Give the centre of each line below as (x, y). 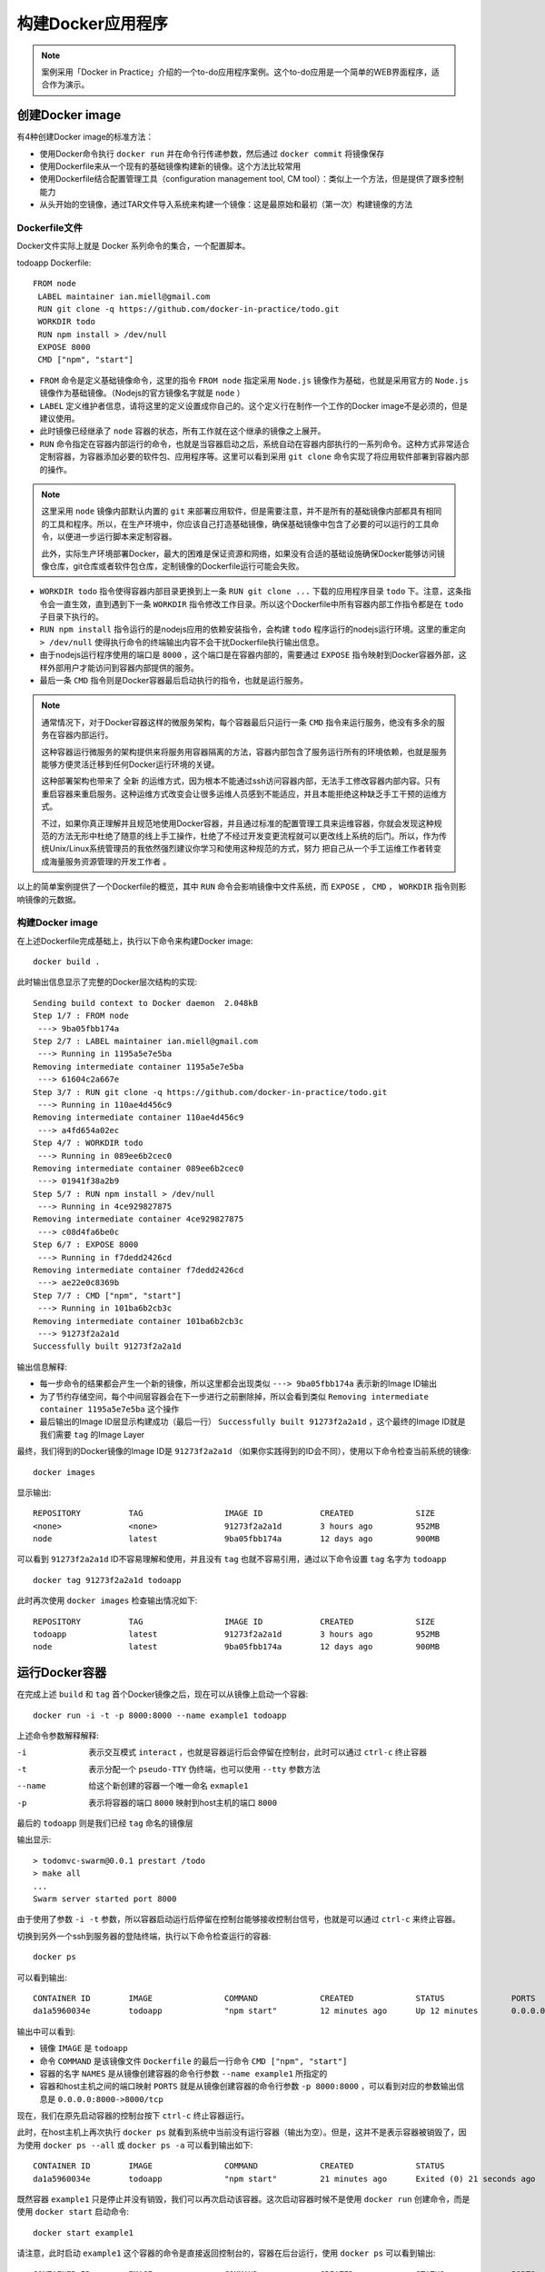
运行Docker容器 (62, 1673)
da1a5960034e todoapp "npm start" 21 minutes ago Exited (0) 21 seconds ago (284, 2178)
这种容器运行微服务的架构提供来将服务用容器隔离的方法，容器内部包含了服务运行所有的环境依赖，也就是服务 (244, 752)
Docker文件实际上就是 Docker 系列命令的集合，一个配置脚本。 (134, 246)
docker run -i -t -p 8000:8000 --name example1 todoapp (160, 1715)
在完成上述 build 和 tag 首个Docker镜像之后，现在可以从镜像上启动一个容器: (163, 1694)
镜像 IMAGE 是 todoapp (84, 2048)
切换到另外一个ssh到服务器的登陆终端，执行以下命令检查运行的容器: (144, 1936)
